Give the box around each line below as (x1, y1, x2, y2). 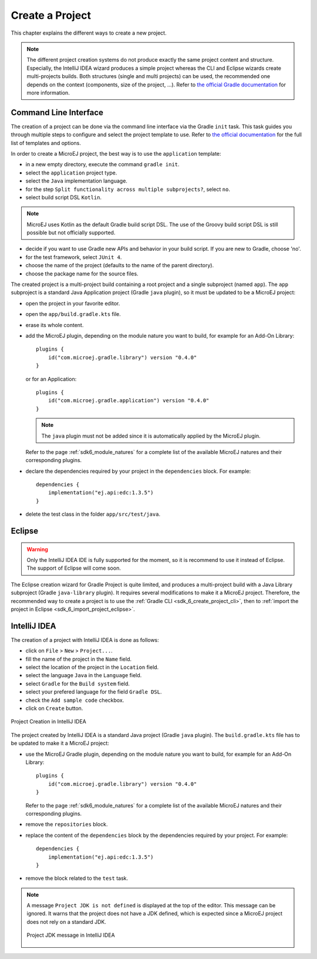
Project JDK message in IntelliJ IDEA (26, 931, 115, 939)
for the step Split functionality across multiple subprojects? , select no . (25, 186, 230, 193)
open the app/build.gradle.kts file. (25, 311, 121, 318)
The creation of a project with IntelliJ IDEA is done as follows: (11, 636, 160, 643)
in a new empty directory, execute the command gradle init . (25, 161, 180, 168)
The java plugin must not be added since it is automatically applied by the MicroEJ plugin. (41, 432, 261, 439)
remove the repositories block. (25, 821, 108, 828)
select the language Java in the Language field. (25, 672, 142, 679)
